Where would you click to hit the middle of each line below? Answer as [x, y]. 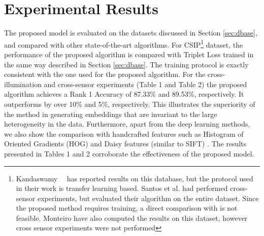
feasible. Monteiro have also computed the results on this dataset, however [132, 218]
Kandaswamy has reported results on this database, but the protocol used [135, 178]
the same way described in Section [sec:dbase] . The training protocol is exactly [126, 64]
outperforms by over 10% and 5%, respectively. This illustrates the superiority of [130, 104]
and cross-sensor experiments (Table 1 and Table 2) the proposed [145, 84]
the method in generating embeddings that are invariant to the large [111, 114]
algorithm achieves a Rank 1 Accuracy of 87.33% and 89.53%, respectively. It [124, 94]
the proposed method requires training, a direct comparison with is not [127, 208]
